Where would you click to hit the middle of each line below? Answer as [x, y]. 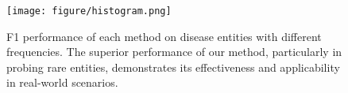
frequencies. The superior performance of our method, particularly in [174, 52]
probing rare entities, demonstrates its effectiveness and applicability [173, 67]
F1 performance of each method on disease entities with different [164, 36]
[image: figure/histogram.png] [89, 11]
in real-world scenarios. [62, 82]
